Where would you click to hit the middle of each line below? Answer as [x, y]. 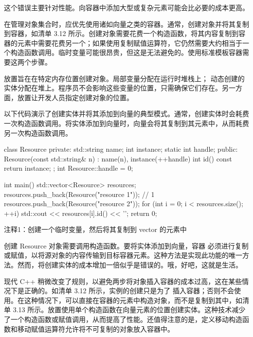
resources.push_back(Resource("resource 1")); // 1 [79, 194]
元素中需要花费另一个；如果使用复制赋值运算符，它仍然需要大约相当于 [130, 43]
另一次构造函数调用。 [38, 133]
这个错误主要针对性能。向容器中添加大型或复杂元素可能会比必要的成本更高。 [126, 7]
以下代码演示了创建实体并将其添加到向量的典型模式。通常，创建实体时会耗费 [126, 114]
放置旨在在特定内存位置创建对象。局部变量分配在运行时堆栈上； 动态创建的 [124, 78]
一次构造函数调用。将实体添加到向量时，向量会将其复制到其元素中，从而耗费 [126, 123]
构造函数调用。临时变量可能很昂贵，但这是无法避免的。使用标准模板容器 [126, 52]
